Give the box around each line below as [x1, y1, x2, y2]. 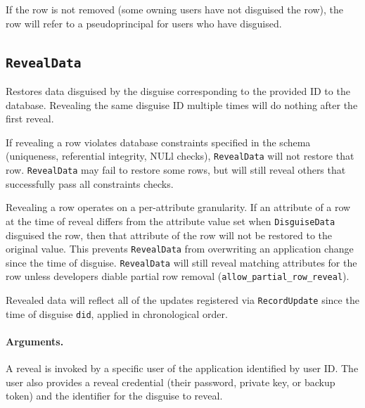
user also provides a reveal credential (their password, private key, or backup [6, 374, 335, 389]
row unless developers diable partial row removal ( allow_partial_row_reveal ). [6, 269, 350, 283]
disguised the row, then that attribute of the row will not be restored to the [6, 227, 332, 242]
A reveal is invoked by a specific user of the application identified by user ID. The [6, 361, 359, 376]
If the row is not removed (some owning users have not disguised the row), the [6, 2, 344, 16]
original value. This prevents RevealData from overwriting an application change [6, 241, 354, 256]
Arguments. [6, 333, 64, 348]
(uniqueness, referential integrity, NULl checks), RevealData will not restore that [6, 148, 354, 163]
